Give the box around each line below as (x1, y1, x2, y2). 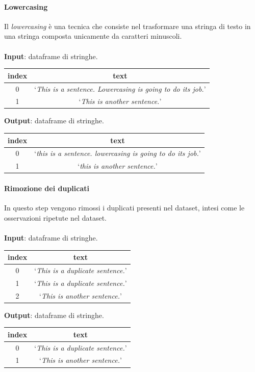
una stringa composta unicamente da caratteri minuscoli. (4, 31, 182, 41)
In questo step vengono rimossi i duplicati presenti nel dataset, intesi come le (4, 202, 245, 213)
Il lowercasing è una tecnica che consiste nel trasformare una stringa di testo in (4, 20, 251, 31)
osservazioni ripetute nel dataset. (4, 212, 107, 223)
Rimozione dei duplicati (4, 182, 89, 193)
